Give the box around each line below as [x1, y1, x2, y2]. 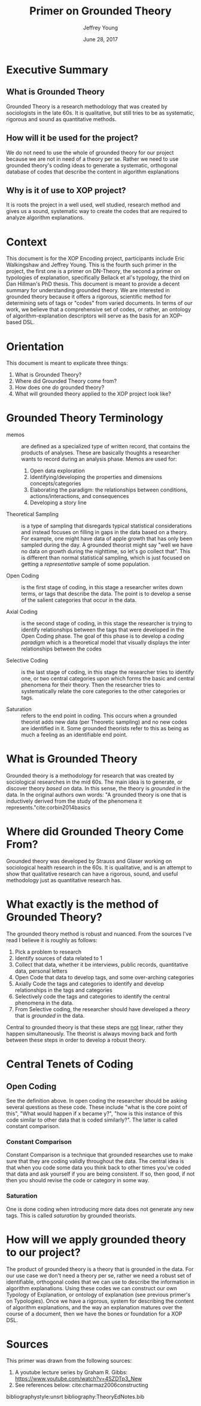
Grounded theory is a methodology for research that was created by [6, 772, 175, 780]
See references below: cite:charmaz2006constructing [14, 1381, 148, 1389]
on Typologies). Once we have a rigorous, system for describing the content [6, 1297, 194, 1305]
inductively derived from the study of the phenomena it [6, 798, 142, 805]
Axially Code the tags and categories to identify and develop [14, 980, 165, 987]
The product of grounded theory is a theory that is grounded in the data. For [6, 1265, 194, 1273]
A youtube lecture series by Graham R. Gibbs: [14, 1369, 127, 1376]
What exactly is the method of [6, 898, 159, 912]
